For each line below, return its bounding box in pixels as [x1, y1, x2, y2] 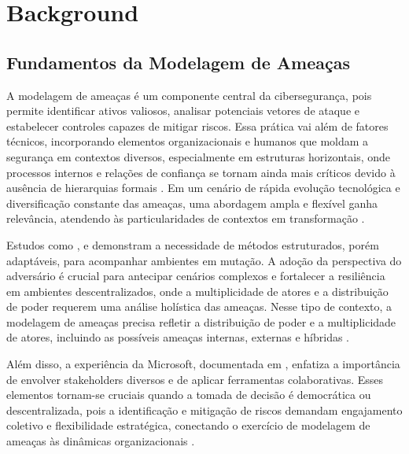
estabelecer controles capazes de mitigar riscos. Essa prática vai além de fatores [6, 117, 389, 134]
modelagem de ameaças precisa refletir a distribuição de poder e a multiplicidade [6, 313, 396, 330]
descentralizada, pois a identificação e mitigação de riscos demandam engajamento [6, 401, 403, 418]
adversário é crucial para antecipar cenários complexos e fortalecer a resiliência [6, 268, 385, 284]
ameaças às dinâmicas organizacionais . [6, 433, 195, 449]
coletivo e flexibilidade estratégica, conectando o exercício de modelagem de [6, 417, 370, 434]
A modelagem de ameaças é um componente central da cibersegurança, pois [6, 87, 372, 103]
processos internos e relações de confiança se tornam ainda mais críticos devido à [6, 164, 396, 180]
